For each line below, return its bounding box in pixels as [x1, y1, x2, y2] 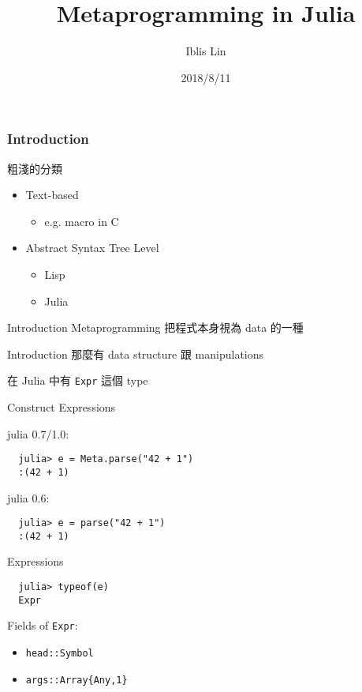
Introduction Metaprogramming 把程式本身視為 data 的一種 [7, 319, 304, 336]
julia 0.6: [7, 489, 50, 506]
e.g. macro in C [44, 212, 119, 229]
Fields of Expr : [7, 617, 78, 634]
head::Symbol [25, 647, 94, 659]
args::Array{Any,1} [25, 674, 128, 686]
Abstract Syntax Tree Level [25, 239, 159, 256]
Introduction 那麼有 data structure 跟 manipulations [7, 345, 264, 362]
